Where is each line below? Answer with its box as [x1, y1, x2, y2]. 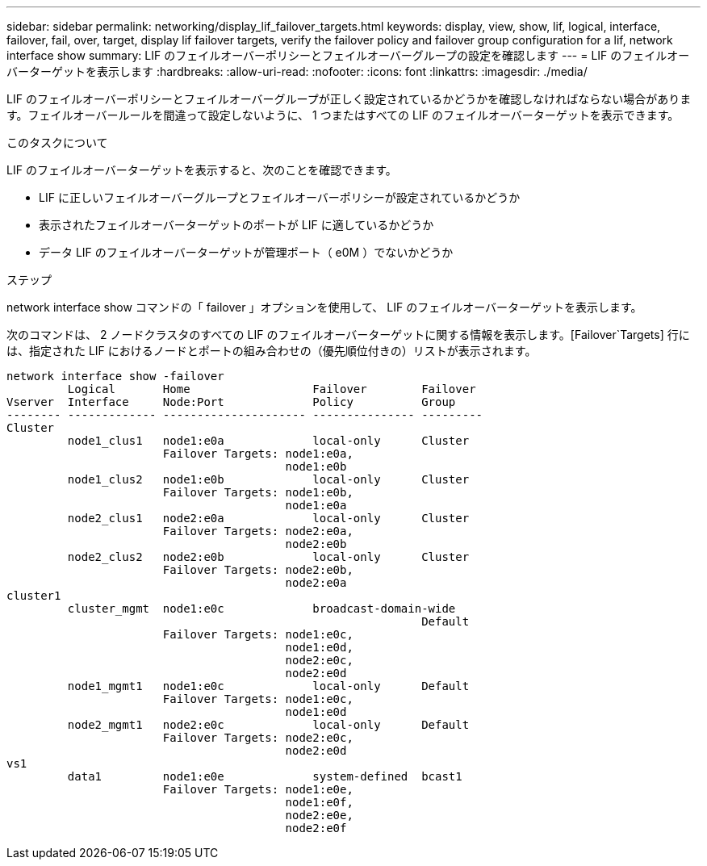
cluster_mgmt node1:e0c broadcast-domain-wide [67, 602, 456, 615]
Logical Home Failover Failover [67, 383, 476, 395]
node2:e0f [285, 822, 347, 835]
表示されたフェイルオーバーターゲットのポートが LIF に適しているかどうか [39, 218, 434, 232]
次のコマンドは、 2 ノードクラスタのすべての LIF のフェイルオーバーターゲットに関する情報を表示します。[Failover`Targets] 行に [6, 328, 690, 341]
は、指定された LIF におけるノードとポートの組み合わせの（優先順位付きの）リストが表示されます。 [6, 344, 537, 358]
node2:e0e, [285, 809, 353, 822]
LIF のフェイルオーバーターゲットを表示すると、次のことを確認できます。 [6, 163, 397, 177]
